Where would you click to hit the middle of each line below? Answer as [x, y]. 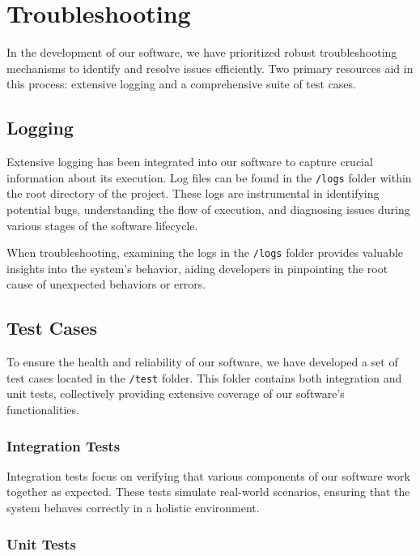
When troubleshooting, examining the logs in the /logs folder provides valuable [205, 252]
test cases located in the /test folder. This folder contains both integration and [204, 377]
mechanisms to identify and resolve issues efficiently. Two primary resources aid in [210, 68]
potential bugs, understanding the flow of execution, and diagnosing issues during [208, 209]
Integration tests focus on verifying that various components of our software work [208, 475]
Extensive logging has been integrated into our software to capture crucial [190, 162]
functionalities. [43, 410]
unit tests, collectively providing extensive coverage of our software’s [176, 393]
